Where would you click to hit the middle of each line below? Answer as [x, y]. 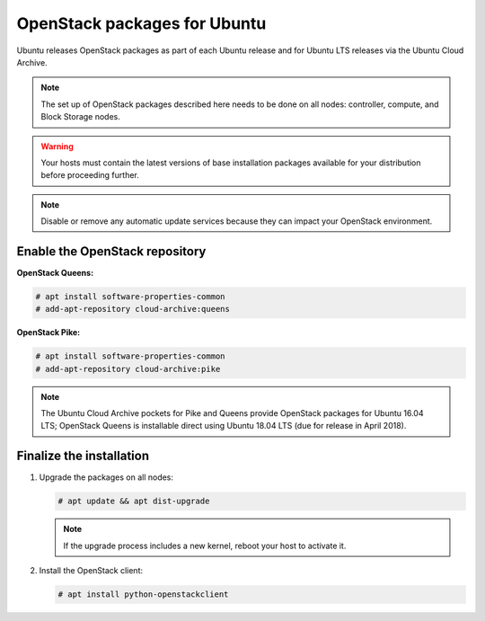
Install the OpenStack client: [91, 571]
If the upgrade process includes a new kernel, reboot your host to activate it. [205, 546]
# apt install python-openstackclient [143, 594]
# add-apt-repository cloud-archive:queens [133, 309]
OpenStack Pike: [48, 333]
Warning [57, 146]
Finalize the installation [83, 456]
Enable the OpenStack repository [111, 251]
